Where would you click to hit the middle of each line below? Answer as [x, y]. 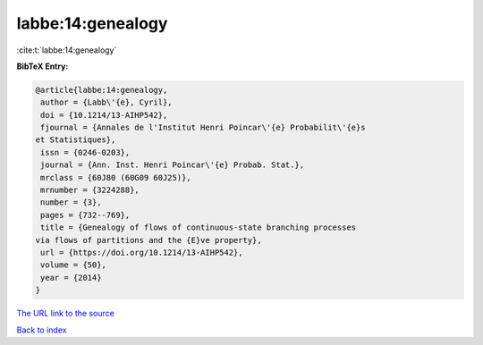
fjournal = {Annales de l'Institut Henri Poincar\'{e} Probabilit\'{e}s [203, 128]
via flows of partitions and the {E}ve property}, [149, 240]
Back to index [42, 330]
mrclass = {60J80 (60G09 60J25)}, [116, 177]
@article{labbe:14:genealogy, [102, 90]
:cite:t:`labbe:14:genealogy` [67, 50]
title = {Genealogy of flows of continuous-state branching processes [199, 227]
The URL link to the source [66, 314]
